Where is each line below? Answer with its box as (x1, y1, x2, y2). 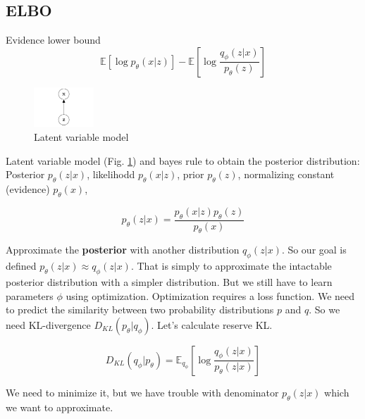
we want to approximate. (6, 399, 113, 414)
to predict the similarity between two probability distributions (6, 302, 274, 317)
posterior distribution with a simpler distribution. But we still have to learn (6, 275, 333, 289)
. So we (309, 302, 340, 317)
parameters (6, 288, 54, 303)
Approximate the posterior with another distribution (6, 242, 240, 257)
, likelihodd (87, 167, 135, 182)
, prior (177, 167, 204, 182)
